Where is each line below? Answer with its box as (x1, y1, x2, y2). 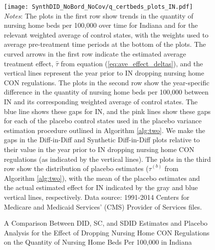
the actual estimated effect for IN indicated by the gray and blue (4, 182, 198, 192)
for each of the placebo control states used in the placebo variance (4, 115, 202, 126)
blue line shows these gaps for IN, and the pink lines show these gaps (4, 106, 211, 116)
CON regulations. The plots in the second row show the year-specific (4, 77, 210, 87)
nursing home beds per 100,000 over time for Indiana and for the (4, 20, 198, 30)
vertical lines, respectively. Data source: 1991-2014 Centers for (4, 192, 190, 202)
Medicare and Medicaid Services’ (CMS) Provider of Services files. (4, 201, 202, 212)
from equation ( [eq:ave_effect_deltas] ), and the (61, 58, 203, 68)
